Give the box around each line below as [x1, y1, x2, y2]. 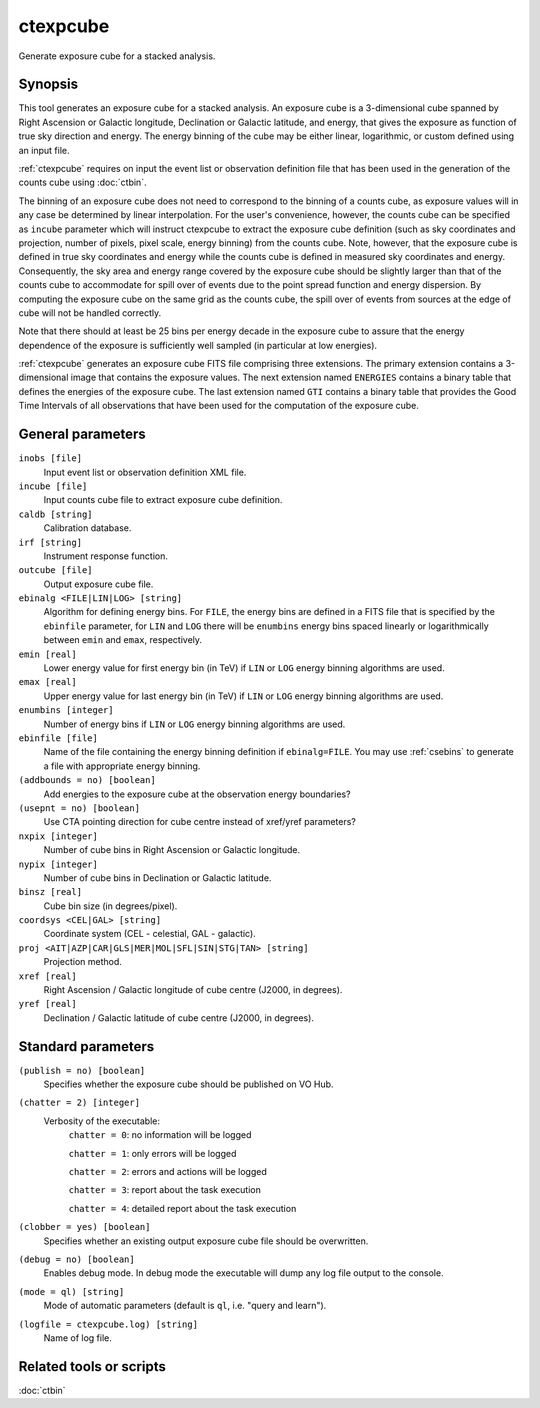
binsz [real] [18, 886, 83, 898]
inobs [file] [18, 453, 83, 464]
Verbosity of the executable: [43, 1115, 160, 1127]
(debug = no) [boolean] [18, 1254, 135, 1265]
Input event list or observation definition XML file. [43, 466, 247, 478]
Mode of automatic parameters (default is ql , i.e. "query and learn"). [43, 1300, 327, 1312]
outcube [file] [18, 565, 94, 576]
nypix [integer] [18, 858, 99, 870]
